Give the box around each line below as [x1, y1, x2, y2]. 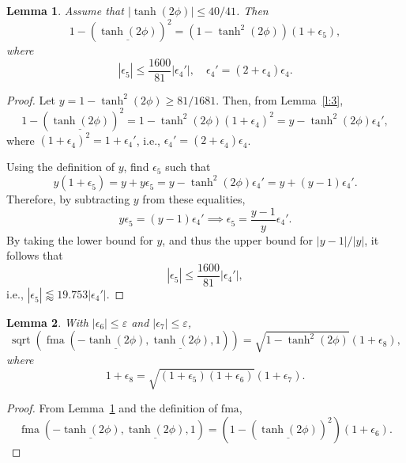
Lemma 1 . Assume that [6, 2, 124, 18]
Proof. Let [6, 91, 55, 108]
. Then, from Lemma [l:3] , [216, 91, 344, 108]
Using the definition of [6, 158, 115, 175]
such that [165, 158, 211, 175]
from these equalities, [142, 190, 246, 207]
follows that [6, 247, 63, 264]
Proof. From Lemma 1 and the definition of [6, 400, 218, 416]
